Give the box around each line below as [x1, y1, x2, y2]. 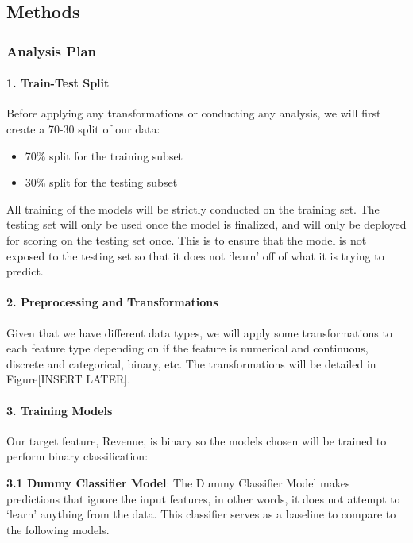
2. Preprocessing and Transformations [6, 294, 218, 310]
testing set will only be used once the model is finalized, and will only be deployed [6, 216, 407, 233]
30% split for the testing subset [25, 174, 178, 191]
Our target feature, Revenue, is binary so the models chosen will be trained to [6, 432, 387, 449]
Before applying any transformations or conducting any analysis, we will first [6, 105, 381, 121]
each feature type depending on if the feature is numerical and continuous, [6, 340, 369, 356]
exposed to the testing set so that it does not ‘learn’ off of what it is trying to [6, 247, 384, 264]
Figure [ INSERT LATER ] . [6, 371, 131, 387]
